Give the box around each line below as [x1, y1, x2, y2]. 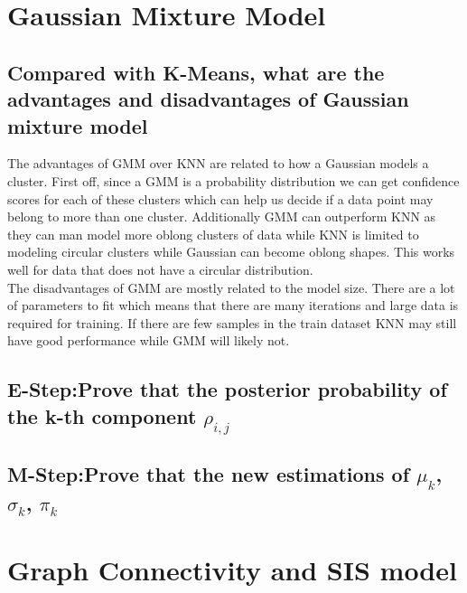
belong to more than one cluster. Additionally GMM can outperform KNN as [7, 207, 436, 226]
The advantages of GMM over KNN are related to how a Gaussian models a [7, 154, 429, 173]
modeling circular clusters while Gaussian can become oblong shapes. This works [7, 242, 455, 261]
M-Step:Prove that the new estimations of [7, 460, 410, 488]
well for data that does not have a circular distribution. [7, 259, 313, 278]
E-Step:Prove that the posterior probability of [7, 375, 447, 403]
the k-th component [7, 401, 197, 429]
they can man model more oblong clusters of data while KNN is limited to [7, 224, 419, 243]
